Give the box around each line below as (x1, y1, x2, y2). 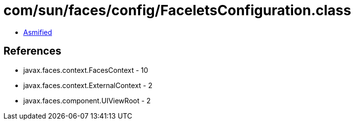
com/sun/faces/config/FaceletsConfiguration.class (3, 2, 352, 19)
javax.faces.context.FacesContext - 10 (23, 65, 149, 74)
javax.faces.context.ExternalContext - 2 (23, 81, 152, 90)
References (3, 45, 61, 58)
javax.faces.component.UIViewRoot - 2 (23, 96, 151, 105)
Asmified (23, 28, 52, 36)
